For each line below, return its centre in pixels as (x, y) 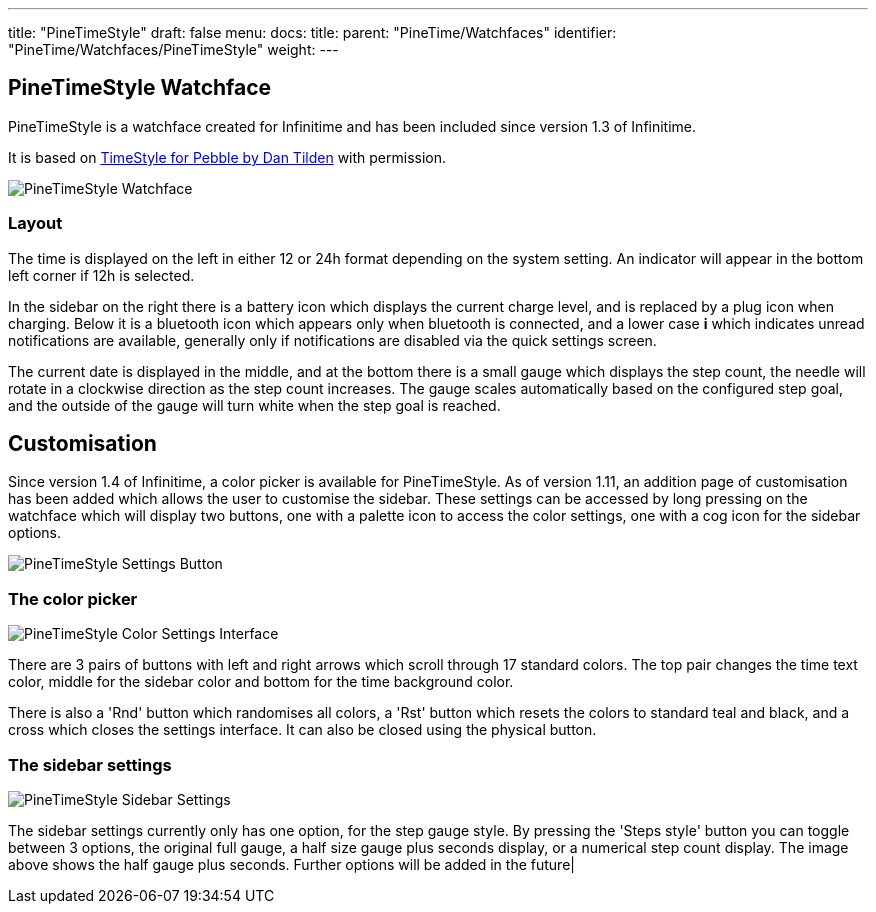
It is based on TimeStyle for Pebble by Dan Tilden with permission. (227, 157)
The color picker (73, 598)
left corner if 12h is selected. (101, 275)
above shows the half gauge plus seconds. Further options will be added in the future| (291, 864)
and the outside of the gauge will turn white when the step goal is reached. (254, 405)
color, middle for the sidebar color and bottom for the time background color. (261, 682)
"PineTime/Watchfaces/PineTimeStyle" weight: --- (173, 49)
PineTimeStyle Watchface (140, 88)
